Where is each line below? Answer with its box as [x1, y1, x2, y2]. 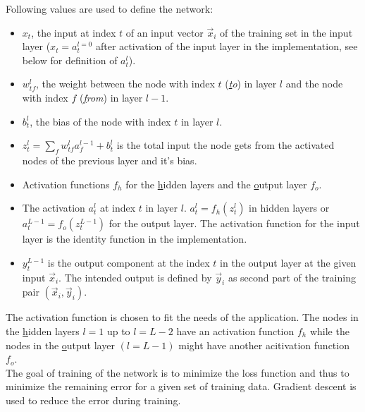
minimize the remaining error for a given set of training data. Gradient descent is [6, 379, 357, 394]
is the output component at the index [47, 255, 210, 269]
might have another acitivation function [178, 337, 349, 352]
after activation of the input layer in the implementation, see [95, 39, 358, 54]
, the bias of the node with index [30, 114, 171, 128]
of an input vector [125, 25, 204, 40]
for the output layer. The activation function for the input [109, 216, 360, 231]
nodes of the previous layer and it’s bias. [22, 152, 197, 167]
